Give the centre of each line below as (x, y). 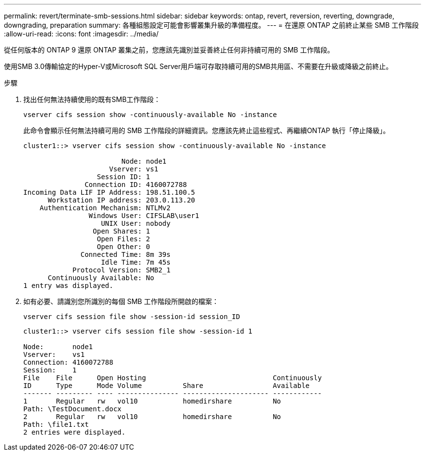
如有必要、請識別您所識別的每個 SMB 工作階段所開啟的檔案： (121, 301)
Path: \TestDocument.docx (73, 409)
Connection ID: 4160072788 (136, 185)
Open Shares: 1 (122, 231)
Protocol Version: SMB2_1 (122, 270)
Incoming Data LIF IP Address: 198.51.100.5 (109, 192)
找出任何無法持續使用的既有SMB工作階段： (92, 99)
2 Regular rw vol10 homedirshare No (152, 417)
